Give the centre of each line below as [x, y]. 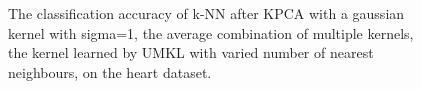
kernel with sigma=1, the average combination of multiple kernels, [211, 32]
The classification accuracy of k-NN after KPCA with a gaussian [206, 13]
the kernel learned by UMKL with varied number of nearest [191, 52]
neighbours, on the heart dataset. [110, 71]
